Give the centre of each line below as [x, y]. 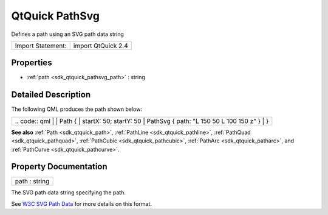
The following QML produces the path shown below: [77, 109]
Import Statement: [41, 46]
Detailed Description [51, 95]
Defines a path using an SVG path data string [68, 34]
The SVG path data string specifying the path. [68, 192]
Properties [32, 63]
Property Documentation [59, 167]
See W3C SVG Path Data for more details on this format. [81, 203]
